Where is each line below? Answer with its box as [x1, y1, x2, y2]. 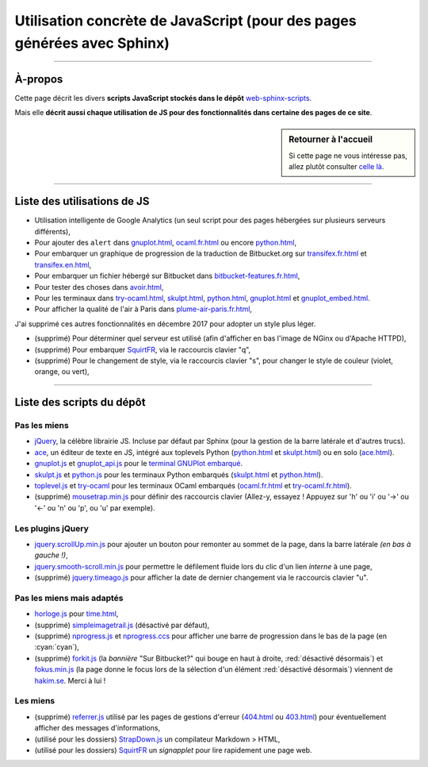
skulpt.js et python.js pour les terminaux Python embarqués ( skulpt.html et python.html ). [34, 469, 323, 480]
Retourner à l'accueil [289, 133, 373, 145]
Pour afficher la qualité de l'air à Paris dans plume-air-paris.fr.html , [34, 304, 253, 314]
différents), [34, 226, 71, 236]
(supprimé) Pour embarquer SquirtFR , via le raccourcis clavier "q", [34, 345, 251, 354]
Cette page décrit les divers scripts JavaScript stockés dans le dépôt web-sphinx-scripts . [14, 93, 312, 102]
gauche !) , [34, 550, 68, 560]
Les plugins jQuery [14, 522, 89, 534]
